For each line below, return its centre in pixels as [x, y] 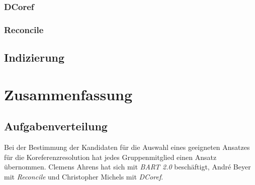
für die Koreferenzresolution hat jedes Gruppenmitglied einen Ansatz [110, 157]
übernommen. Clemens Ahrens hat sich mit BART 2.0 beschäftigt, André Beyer [127, 167]
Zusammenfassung [68, 94]
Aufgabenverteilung [56, 126]
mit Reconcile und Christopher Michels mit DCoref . [84, 176]
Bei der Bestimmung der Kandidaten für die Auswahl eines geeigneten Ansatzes [127, 147]
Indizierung [34, 57]
